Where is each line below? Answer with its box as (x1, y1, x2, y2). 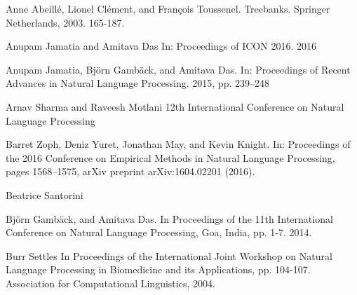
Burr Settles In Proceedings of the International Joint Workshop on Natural (6, 248, 332, 263)
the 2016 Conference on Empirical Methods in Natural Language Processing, (6, 150, 335, 165)
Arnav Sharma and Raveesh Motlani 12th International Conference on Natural (6, 99, 344, 114)
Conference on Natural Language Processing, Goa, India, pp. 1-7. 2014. (6, 225, 312, 240)
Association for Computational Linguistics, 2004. (6, 275, 215, 290)
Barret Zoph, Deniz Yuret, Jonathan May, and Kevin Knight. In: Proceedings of (6, 137, 351, 151)
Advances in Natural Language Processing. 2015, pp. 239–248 (6, 76, 269, 90)
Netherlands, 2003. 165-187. (6, 15, 125, 29)
